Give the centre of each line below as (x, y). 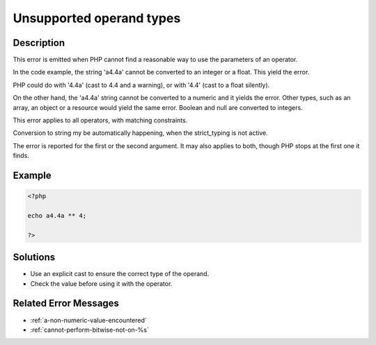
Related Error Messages (66, 304)
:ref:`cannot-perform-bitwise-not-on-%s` (89, 330)
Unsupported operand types (97, 18)
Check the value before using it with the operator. (101, 283)
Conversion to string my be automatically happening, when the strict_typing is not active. (140, 133)
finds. (21, 156)
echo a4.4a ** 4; (57, 215)
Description (39, 43)
